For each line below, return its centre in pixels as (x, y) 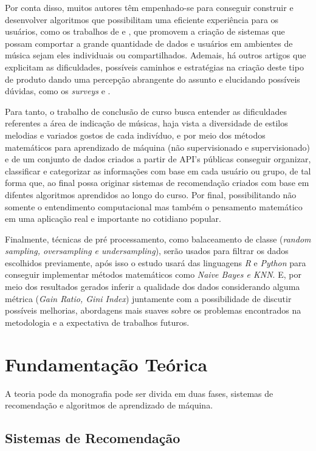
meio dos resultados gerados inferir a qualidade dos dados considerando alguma (153, 287)
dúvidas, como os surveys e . (58, 91)
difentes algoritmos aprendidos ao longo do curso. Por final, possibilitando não (151, 194)
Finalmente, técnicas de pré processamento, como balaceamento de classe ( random (158, 239)
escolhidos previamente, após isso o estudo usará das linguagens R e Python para (156, 262)
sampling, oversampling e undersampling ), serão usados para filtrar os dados (147, 251)
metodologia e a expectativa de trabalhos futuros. (97, 322)
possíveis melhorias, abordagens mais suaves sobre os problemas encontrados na (153, 310)
